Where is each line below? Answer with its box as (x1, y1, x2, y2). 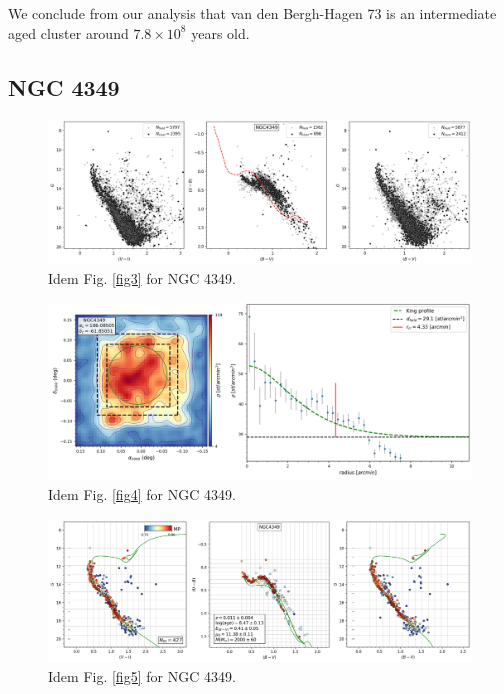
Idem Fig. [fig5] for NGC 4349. (48, 666, 236, 686)
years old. (191, 22, 250, 43)
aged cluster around (8, 22, 129, 43)
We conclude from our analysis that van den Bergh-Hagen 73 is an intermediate (8, 3, 497, 23)
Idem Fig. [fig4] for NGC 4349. (48, 484, 236, 505)
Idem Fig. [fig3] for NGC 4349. (48, 267, 236, 288)
